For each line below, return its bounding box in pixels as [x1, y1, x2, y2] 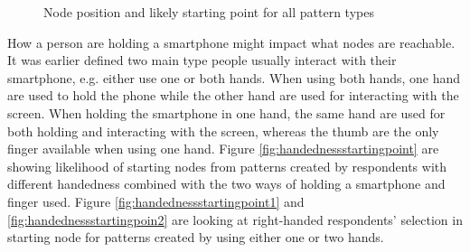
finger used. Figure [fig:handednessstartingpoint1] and [7, 191, 305, 210]
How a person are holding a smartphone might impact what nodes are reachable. [7, 33, 456, 51]
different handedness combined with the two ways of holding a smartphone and [7, 174, 446, 193]
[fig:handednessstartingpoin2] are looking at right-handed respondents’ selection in [7, 210, 463, 229]
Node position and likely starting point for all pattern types [43, 3, 374, 21]
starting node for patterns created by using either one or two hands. [7, 228, 384, 247]
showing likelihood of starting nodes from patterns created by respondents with [7, 156, 447, 175]
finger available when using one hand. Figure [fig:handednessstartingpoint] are [7, 139, 439, 158]
